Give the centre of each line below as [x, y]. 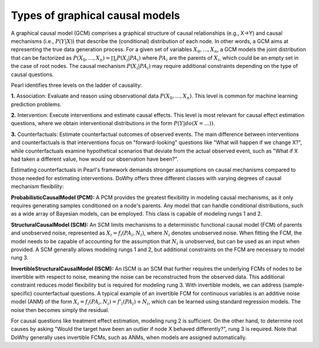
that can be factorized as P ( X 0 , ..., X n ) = [61, 58]
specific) [22, 293]
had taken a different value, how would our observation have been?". [95, 159]
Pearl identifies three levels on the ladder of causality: [77, 85]
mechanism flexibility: [38, 187]
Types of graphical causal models [95, 15]
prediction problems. [36, 104]
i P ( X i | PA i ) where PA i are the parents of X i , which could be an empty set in [207, 58]
